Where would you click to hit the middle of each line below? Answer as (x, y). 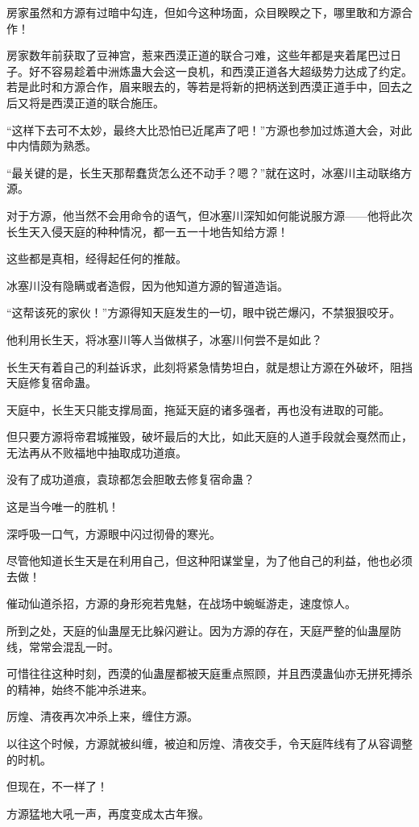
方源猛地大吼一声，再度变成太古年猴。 (108, 813)
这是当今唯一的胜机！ (63, 507)
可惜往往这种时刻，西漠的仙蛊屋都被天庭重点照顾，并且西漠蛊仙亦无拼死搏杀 (209, 673)
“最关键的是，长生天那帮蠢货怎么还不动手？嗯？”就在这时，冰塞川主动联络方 (209, 172)
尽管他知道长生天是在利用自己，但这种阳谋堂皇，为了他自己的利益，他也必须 (209, 561)
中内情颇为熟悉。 (52, 145)
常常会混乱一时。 (74, 646)
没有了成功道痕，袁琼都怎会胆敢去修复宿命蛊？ (131, 479)
